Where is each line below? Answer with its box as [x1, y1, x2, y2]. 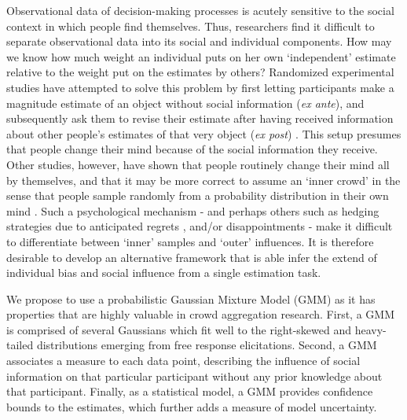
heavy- [354, 321, 387, 337]
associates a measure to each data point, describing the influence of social [6, 352, 361, 369]
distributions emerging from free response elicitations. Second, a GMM [36, 337, 377, 353]
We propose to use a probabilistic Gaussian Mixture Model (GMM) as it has [6, 290, 376, 307]
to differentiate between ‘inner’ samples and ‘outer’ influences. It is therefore [6, 233, 374, 249]
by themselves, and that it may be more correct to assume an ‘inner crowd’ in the [6, 171, 401, 188]
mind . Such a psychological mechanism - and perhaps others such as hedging [6, 202, 379, 219]
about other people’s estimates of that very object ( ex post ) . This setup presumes [6, 125, 401, 142]
